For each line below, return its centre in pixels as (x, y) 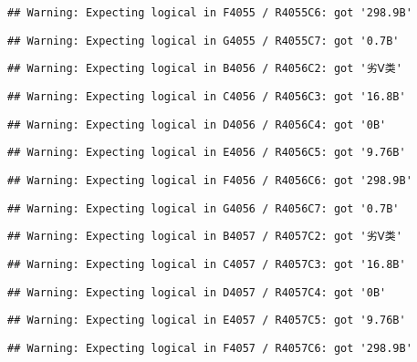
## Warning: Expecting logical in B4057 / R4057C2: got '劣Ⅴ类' (205, 237)
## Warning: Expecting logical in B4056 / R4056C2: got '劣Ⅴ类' (205, 69)
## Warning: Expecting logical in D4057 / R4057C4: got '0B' (197, 292)
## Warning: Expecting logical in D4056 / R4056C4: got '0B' (197, 124)
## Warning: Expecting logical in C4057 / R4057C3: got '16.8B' (207, 264)
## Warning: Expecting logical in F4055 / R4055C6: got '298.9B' (210, 13)
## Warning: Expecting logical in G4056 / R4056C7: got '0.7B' (203, 208)
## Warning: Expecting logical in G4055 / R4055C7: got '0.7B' (203, 41)
